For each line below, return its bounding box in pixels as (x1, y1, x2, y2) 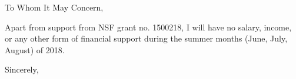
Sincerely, (5, 63, 39, 75)
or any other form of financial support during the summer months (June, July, (5, 32, 288, 44)
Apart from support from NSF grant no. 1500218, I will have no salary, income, (5, 20, 292, 33)
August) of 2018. (5, 43, 65, 56)
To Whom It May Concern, (5, 1, 104, 13)
